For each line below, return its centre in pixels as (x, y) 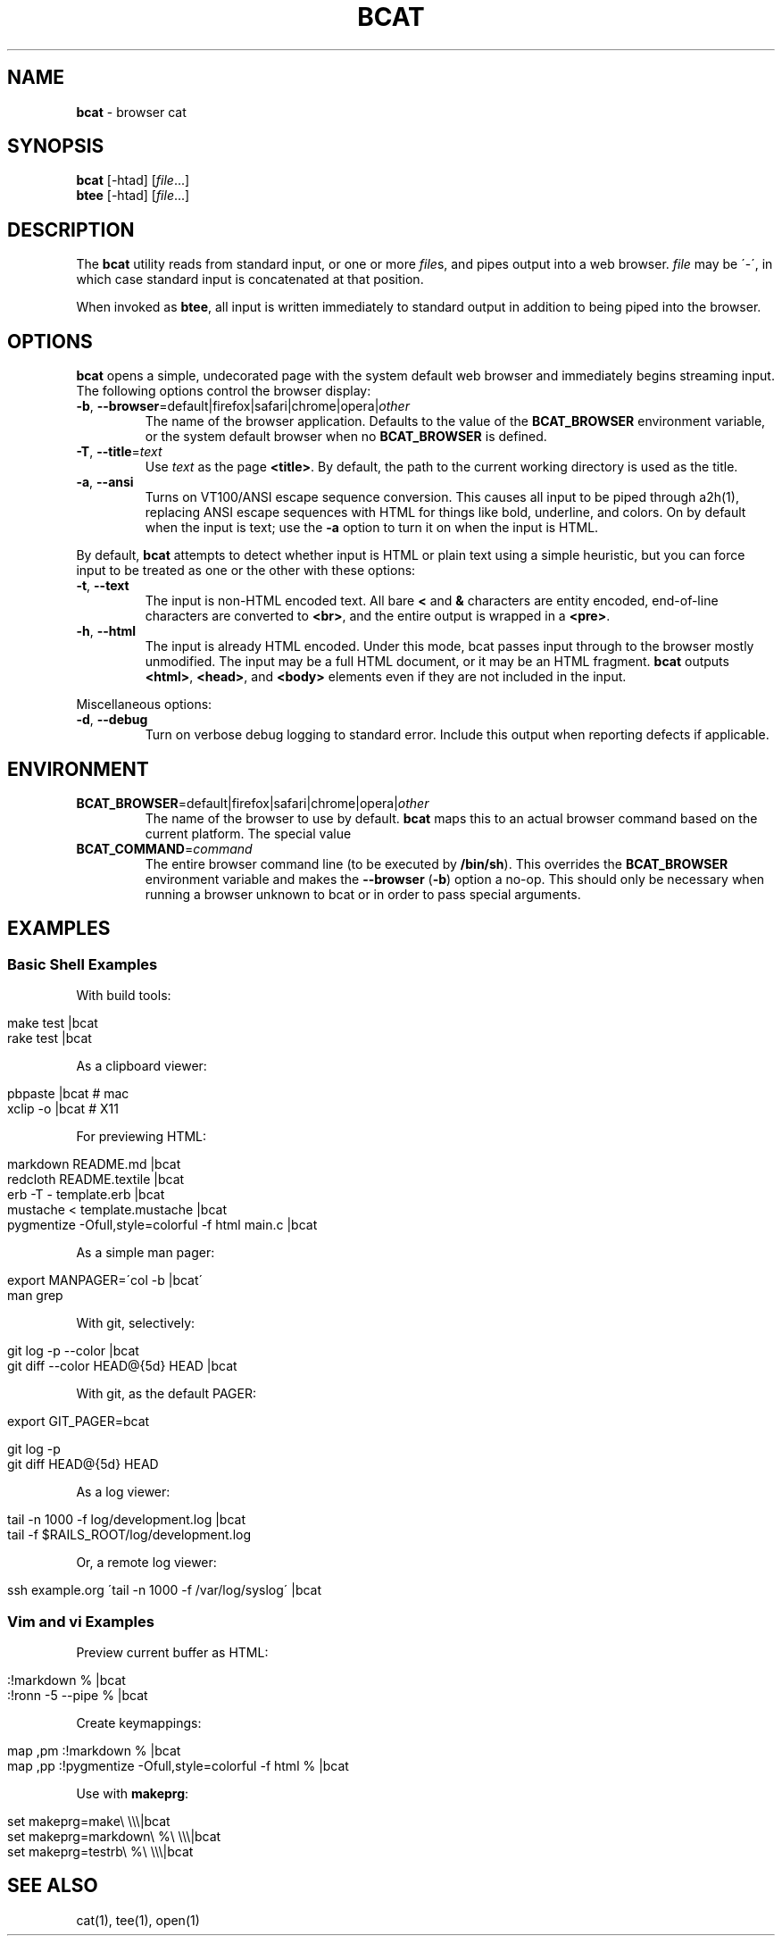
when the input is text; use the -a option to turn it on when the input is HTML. (372, 528)
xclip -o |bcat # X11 (63, 1109)
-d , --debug (112, 720)
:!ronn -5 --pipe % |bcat (78, 1695)
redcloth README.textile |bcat (96, 1180)
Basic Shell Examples (83, 964)
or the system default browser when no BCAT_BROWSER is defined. (346, 437)
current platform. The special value (248, 833)
